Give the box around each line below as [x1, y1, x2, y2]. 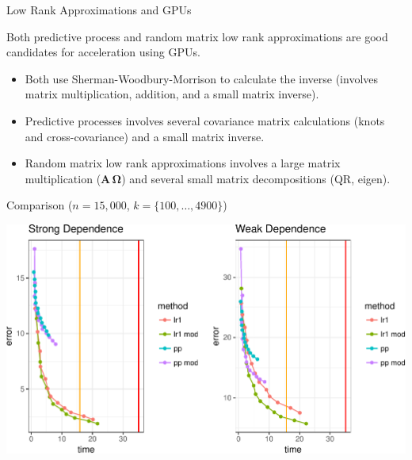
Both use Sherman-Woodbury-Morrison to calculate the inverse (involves [25, 70, 379, 86]
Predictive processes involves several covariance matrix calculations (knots [25, 112, 385, 128]
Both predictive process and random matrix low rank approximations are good [6, 28, 388, 44]
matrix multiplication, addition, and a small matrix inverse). [25, 86, 319, 102]
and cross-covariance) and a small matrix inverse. [25, 128, 265, 144]
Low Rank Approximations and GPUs [6, 2, 192, 17]
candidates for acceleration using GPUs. [6, 44, 200, 60]
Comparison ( [6, 197, 73, 213]
